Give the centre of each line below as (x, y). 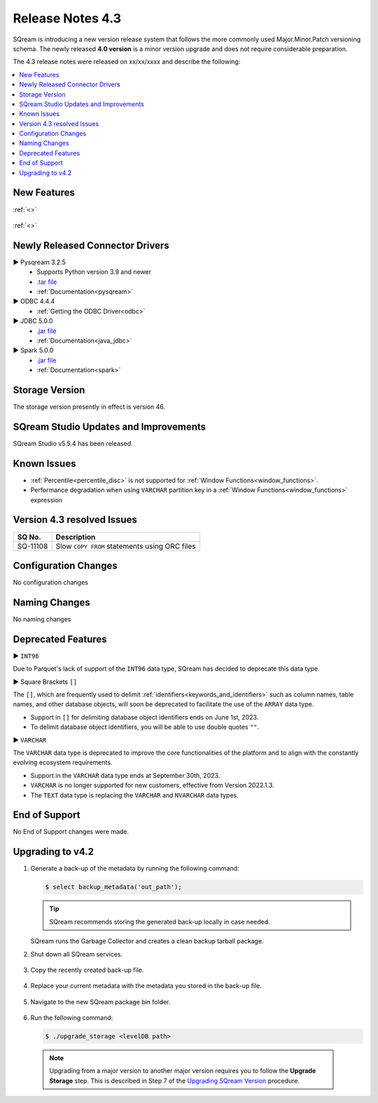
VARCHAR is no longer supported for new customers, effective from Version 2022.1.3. (152, 786)
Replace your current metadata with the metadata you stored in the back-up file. (146, 986)
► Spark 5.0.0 (33, 350)
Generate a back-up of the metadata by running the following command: (135, 868)
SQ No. (29, 537)
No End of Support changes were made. (71, 832)
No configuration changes (51, 582)
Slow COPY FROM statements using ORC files (126, 546)
